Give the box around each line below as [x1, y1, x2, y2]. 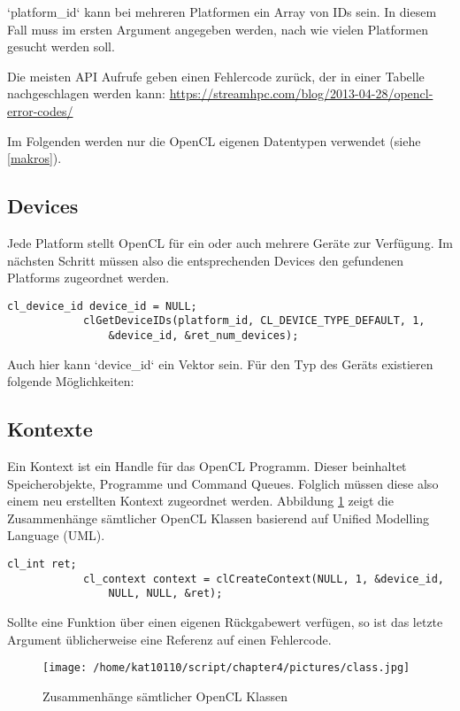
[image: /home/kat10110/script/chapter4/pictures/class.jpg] [42, 661, 410, 675]
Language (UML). [7, 526, 105, 545]
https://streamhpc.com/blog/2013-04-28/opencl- [169, 84, 433, 103]
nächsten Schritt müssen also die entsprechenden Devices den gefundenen [7, 251, 403, 269]
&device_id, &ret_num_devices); [108, 329, 299, 343]
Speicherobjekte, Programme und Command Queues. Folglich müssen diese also [7, 474, 439, 492]
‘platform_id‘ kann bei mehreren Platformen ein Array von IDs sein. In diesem [7, 3, 437, 20]
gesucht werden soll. [7, 37, 115, 56]
